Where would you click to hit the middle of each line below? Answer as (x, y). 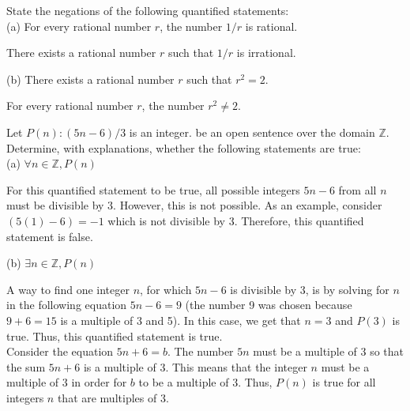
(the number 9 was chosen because (269, 305)
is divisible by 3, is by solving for (310, 289)
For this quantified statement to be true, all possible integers (153, 189)
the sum (26, 366)
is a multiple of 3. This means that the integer (195, 366)
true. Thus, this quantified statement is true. (115, 336)
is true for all (344, 382)
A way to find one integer (68, 289)
